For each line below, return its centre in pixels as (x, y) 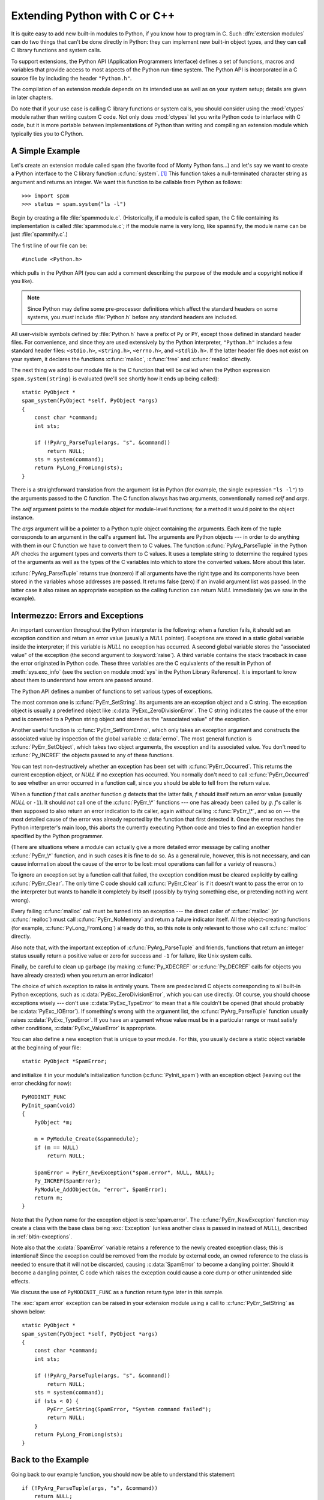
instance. (22, 517)
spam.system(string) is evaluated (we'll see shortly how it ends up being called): (115, 379)
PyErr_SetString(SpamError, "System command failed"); (129, 1409)
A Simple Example (46, 151)
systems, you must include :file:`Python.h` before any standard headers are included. (132, 317)
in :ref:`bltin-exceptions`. (41, 1237)
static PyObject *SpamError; (64, 1061)
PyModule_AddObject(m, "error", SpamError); (100, 1189)
